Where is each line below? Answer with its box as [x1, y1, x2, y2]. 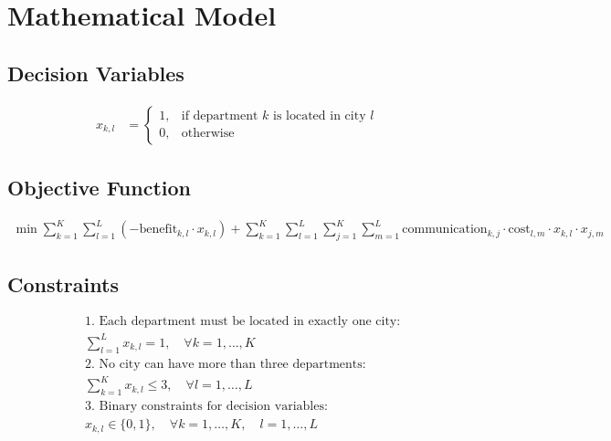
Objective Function [7, 173, 192, 201]
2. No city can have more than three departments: [85, 357, 366, 371]
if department [181, 110, 258, 123]
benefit [139, 223, 178, 236]
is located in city [273, 110, 366, 123]
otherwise [181, 127, 235, 141]
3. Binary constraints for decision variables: [85, 400, 328, 414]
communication [402, 223, 488, 236]
